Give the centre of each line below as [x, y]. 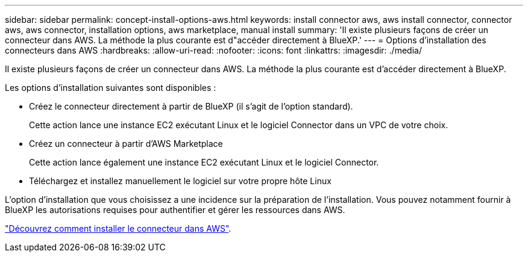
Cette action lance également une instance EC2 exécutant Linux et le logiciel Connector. [204, 162]
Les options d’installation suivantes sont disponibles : [111, 88]
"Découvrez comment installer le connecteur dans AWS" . [118, 228]
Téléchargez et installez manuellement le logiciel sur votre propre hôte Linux [180, 181]
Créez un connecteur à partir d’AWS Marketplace [126, 144]
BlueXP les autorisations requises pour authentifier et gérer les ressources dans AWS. [175, 210]
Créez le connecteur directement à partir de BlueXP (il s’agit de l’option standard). [191, 106]
